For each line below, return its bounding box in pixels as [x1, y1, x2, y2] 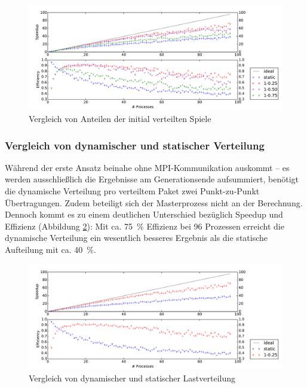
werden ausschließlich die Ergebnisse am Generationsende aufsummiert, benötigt [5, 173, 299, 185]
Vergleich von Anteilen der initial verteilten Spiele [29, 112, 211, 124]
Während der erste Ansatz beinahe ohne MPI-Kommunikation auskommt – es [5, 161, 290, 173]
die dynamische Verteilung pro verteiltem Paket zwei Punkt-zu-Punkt [5, 184, 260, 197]
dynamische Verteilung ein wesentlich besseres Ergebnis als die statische [5, 231, 268, 244]
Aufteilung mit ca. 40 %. [5, 243, 96, 255]
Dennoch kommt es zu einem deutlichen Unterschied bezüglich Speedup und [5, 208, 283, 221]
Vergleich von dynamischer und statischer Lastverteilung [29, 371, 235, 384]
